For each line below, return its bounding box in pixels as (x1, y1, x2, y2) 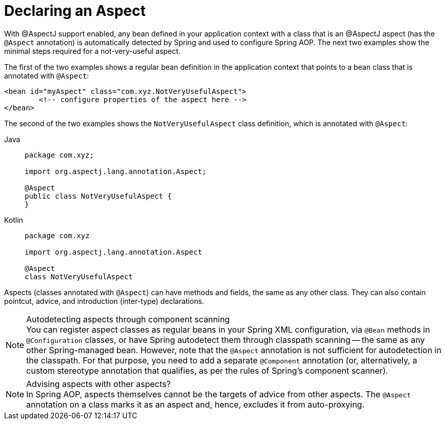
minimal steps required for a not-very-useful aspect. (4, 46, 181, 55)
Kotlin (4, 215, 23, 224)
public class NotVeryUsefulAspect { (25, 191, 172, 200)
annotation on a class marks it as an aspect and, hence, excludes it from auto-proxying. (26, 399, 365, 410)
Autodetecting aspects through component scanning (26, 314, 230, 324)
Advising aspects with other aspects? (26, 378, 171, 389)
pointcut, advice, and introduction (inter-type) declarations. (4, 296, 204, 305)
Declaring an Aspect (4, 2, 146, 20)
